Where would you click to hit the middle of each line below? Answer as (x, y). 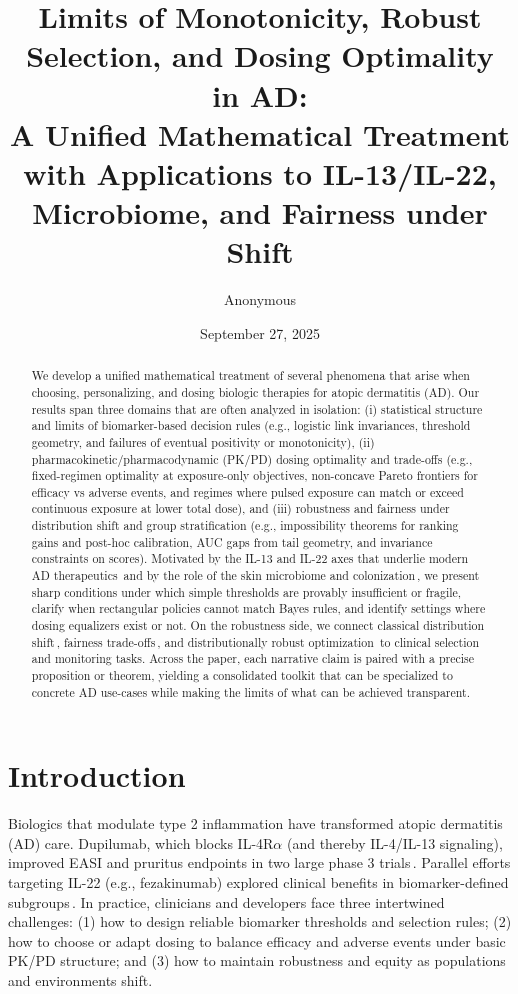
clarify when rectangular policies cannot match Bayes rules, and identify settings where (258, 608)
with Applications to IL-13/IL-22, (260, 172)
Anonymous (260, 299)
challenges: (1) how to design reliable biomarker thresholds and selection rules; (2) (260, 921)
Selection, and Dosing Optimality (260, 55)
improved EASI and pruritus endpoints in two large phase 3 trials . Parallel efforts (259, 862)
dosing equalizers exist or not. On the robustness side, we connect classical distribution (258, 625)
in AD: (260, 94)
